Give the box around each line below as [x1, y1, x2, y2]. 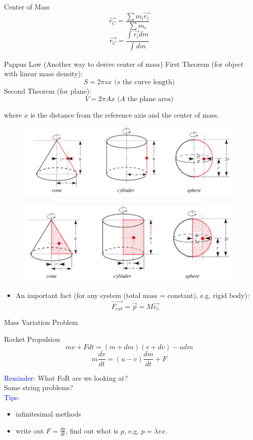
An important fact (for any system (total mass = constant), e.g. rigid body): [15, 290, 250, 300]
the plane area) [127, 96, 174, 103]
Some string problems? [4, 382, 74, 393]
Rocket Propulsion [4, 333, 60, 344]
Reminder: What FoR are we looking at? [4, 372, 128, 383]
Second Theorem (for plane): [4, 85, 91, 96]
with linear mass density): [4, 68, 83, 79]
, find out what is [66, 425, 119, 436]
